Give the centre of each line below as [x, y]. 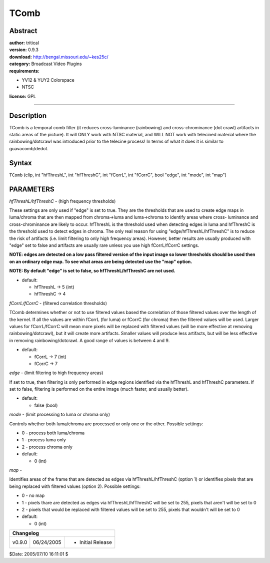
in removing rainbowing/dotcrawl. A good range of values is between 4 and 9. [89, 340]
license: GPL [22, 96]
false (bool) [46, 405]
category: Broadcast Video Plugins [45, 64]
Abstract [23, 31]
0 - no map [33, 495]
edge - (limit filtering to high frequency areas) [56, 373]
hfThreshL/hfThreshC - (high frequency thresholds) [62, 201]
